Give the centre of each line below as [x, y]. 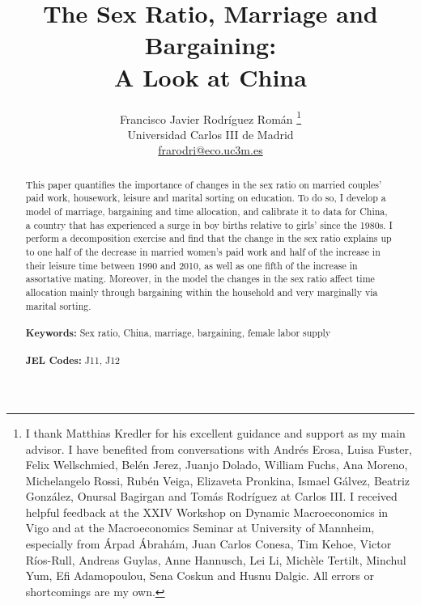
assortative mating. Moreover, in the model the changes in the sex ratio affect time [200, 279]
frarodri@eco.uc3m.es [210, 150]
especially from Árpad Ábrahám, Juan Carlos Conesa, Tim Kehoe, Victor [208, 544]
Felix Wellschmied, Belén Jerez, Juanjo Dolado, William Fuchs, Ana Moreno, [217, 465]
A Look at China [210, 76]
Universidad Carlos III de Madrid [210, 134]
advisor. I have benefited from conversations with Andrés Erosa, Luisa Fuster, [219, 448]
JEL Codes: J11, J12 [73, 361]
